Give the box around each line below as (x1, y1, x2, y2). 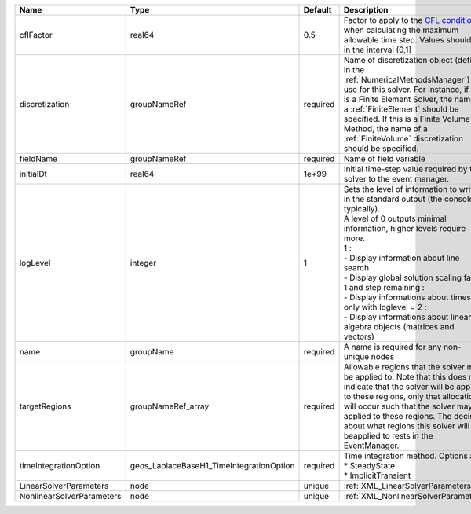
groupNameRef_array (130, 401, 210, 412)
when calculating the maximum (343, 24, 459, 35)
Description (343, 5, 389, 15)
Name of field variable (343, 153, 425, 164)
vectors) (343, 331, 374, 342)
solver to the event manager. (343, 174, 450, 184)
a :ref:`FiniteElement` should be (343, 104, 459, 114)
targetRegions (19, 401, 71, 412)
